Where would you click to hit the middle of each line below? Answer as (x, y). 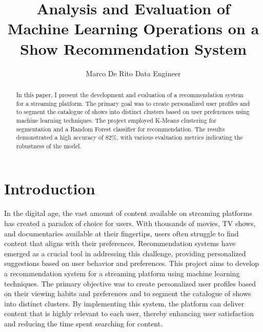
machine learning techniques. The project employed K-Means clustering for (116, 120)
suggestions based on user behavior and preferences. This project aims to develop (132, 263)
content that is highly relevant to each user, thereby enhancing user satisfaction (129, 313)
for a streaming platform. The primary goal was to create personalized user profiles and (133, 103)
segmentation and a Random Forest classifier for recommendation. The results (120, 129)
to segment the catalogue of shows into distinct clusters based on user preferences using (133, 112)
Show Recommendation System (133, 48)
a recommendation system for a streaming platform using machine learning (122, 273)
